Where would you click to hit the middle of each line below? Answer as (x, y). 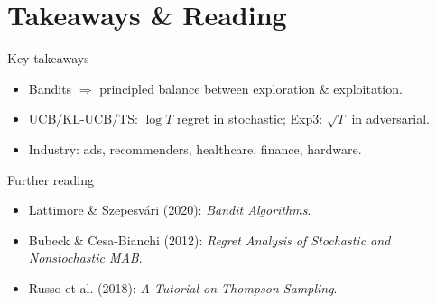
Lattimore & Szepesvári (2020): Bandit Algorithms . (170, 210)
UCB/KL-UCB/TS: (83, 119)
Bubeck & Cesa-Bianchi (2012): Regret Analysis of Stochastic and (209, 240)
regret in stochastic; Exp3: (250, 119)
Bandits (50, 88)
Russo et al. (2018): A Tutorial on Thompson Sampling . (183, 287)
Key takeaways (48, 58)
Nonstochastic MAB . (85, 258)
